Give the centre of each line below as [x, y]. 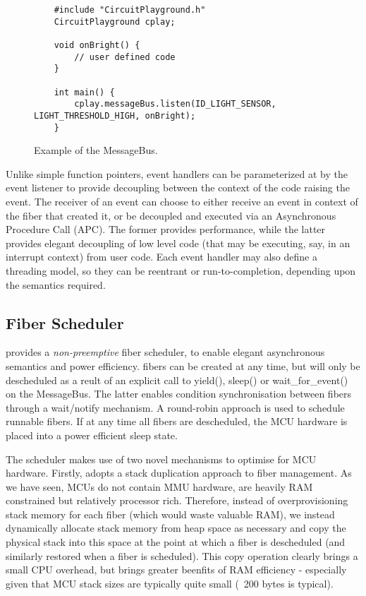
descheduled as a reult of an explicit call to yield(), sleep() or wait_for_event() [177, 380]
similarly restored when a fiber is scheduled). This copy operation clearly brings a [182, 555]
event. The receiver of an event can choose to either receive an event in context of [182, 201]
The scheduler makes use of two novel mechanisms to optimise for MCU [161, 459]
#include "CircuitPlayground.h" [130, 10]
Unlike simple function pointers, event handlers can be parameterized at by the [177, 173]
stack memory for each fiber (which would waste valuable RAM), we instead [170, 514]
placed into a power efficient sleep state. [92, 435]
